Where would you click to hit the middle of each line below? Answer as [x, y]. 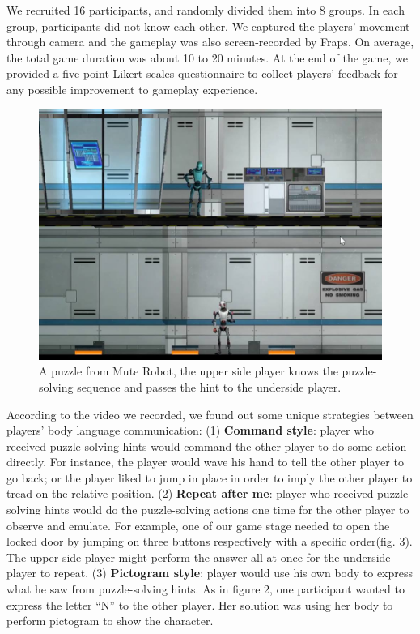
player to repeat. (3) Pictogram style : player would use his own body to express [210, 573]
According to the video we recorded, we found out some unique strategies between [210, 414]
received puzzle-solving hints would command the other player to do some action [207, 446]
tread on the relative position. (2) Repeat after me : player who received [190, 493]
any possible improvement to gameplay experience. [132, 89]
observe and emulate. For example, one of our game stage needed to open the [198, 525]
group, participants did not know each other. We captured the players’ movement [208, 26]
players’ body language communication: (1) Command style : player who [191, 430]
